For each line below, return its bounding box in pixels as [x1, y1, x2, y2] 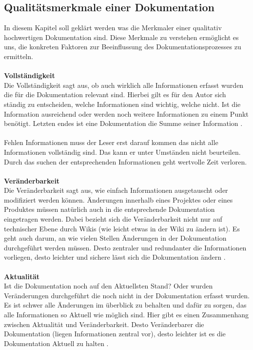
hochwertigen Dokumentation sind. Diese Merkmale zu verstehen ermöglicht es [4, 32, 239, 42]
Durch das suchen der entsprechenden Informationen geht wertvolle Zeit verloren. [4, 156, 247, 166]
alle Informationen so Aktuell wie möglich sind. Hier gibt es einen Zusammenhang [4, 309, 249, 320]
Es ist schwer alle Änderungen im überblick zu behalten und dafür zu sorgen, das [4, 300, 247, 310]
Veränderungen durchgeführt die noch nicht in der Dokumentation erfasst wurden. [4, 290, 250, 300]
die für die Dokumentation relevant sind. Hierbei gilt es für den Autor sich [4, 89, 226, 100]
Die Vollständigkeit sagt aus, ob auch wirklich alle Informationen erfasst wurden [4, 80, 244, 90]
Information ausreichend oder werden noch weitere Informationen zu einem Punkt [4, 108, 249, 119]
